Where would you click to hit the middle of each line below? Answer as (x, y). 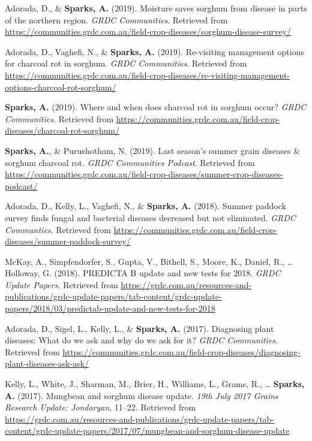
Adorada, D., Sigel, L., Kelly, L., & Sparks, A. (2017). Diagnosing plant (139, 328)
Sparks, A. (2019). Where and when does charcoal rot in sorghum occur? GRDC (156, 107)
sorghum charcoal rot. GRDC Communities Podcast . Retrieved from (130, 162)
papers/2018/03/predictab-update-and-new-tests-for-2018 (110, 308)
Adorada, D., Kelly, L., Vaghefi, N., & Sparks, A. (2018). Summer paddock (145, 206)
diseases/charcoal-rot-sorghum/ (62, 130)
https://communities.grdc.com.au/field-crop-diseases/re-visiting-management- (148, 75)
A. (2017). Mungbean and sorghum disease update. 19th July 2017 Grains (142, 395)
